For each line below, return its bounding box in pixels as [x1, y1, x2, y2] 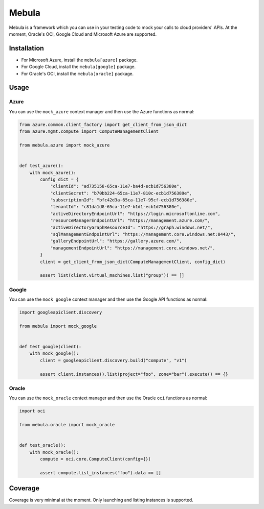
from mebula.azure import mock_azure [19, 142, 110, 148]
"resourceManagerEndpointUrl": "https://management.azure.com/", [50, 218, 210, 223]
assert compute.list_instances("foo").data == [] [40, 470, 161, 475]
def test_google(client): [19, 344, 82, 350]
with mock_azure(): [29, 170, 77, 175]
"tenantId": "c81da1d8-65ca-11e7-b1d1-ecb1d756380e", [50, 204, 182, 210]
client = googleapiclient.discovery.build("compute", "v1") [40, 358, 187, 363]
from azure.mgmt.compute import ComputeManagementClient [19, 129, 159, 134]
